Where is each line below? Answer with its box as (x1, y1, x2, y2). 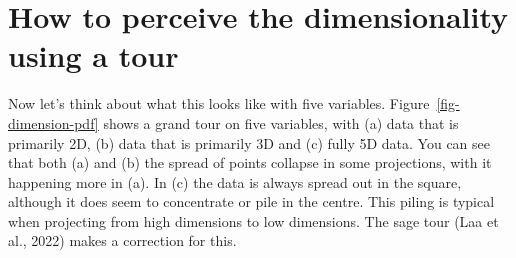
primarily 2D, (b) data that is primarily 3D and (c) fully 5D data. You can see (8, 132, 490, 153)
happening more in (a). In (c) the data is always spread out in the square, (8, 171, 462, 192)
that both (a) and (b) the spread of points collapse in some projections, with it (8, 152, 492, 173)
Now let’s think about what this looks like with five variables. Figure (8, 93, 430, 114)
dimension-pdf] (8, 112, 99, 133)
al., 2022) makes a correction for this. (8, 230, 237, 251)
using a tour (8, 35, 179, 76)
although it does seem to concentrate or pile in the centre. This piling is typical (8, 191, 495, 212)
